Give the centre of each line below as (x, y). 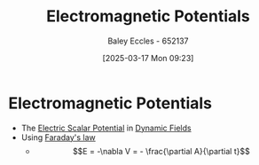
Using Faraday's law (59, 137)
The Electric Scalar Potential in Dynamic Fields (106, 128)
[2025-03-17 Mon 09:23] (148, 58)
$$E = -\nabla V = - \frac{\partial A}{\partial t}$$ (161, 151)
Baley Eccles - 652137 (148, 41)
